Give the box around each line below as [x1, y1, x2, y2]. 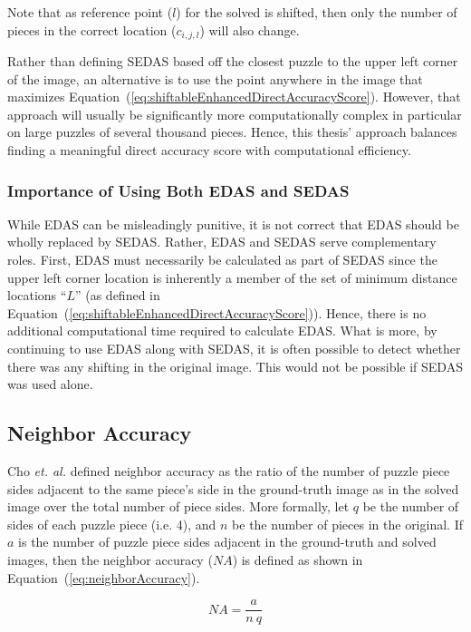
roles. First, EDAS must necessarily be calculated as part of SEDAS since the [7, 250, 437, 269]
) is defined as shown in [232, 549, 363, 569]
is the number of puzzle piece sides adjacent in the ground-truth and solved [18, 532, 437, 551]
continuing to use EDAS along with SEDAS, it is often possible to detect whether [7, 338, 461, 357]
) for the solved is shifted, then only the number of [176, 3, 457, 21]
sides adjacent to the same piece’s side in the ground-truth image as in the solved [7, 479, 459, 498]
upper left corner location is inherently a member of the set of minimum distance [7, 267, 457, 287]
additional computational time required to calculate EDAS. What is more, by [7, 321, 437, 340]
